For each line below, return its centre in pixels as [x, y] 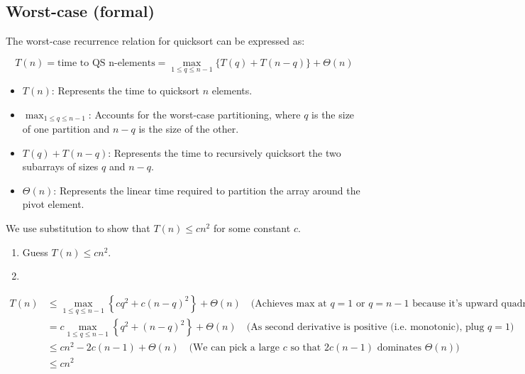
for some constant [252, 228]
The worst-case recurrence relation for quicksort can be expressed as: [155, 41]
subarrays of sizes [60, 166]
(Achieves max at [289, 303]
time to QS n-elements [106, 63]
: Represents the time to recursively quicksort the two [225, 152]
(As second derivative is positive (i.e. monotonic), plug [365, 328]
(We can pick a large [234, 348]
